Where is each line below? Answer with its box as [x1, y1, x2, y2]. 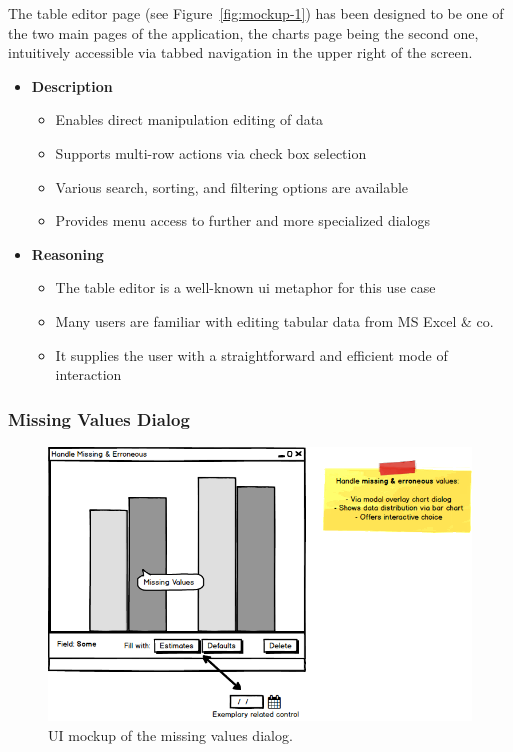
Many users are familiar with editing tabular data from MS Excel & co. [55, 310, 494, 331]
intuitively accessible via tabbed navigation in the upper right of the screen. [8, 42, 473, 63]
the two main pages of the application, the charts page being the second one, [8, 22, 479, 43]
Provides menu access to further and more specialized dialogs [55, 210, 431, 231]
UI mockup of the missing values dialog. [48, 724, 293, 745]
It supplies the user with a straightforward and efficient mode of [55, 344, 448, 365]
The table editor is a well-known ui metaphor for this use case [55, 277, 436, 298]
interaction [55, 364, 122, 385]
